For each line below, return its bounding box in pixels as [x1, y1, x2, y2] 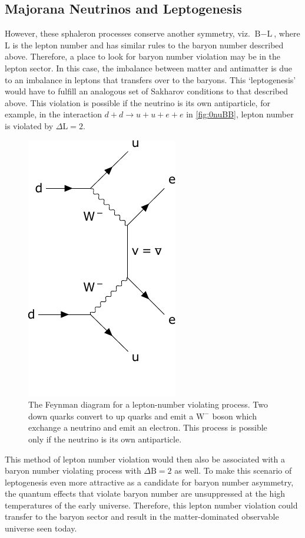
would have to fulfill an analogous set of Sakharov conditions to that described [5, 85, 289, 97]
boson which [212, 409, 257, 422]
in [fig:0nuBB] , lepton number [186, 108, 294, 120]
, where [274, 27, 300, 40]
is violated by [5, 119, 54, 132]
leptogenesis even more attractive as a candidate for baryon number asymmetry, [5, 475, 294, 488]
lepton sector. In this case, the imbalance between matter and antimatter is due [5, 61, 293, 74]
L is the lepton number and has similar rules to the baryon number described [5, 38, 284, 51]
